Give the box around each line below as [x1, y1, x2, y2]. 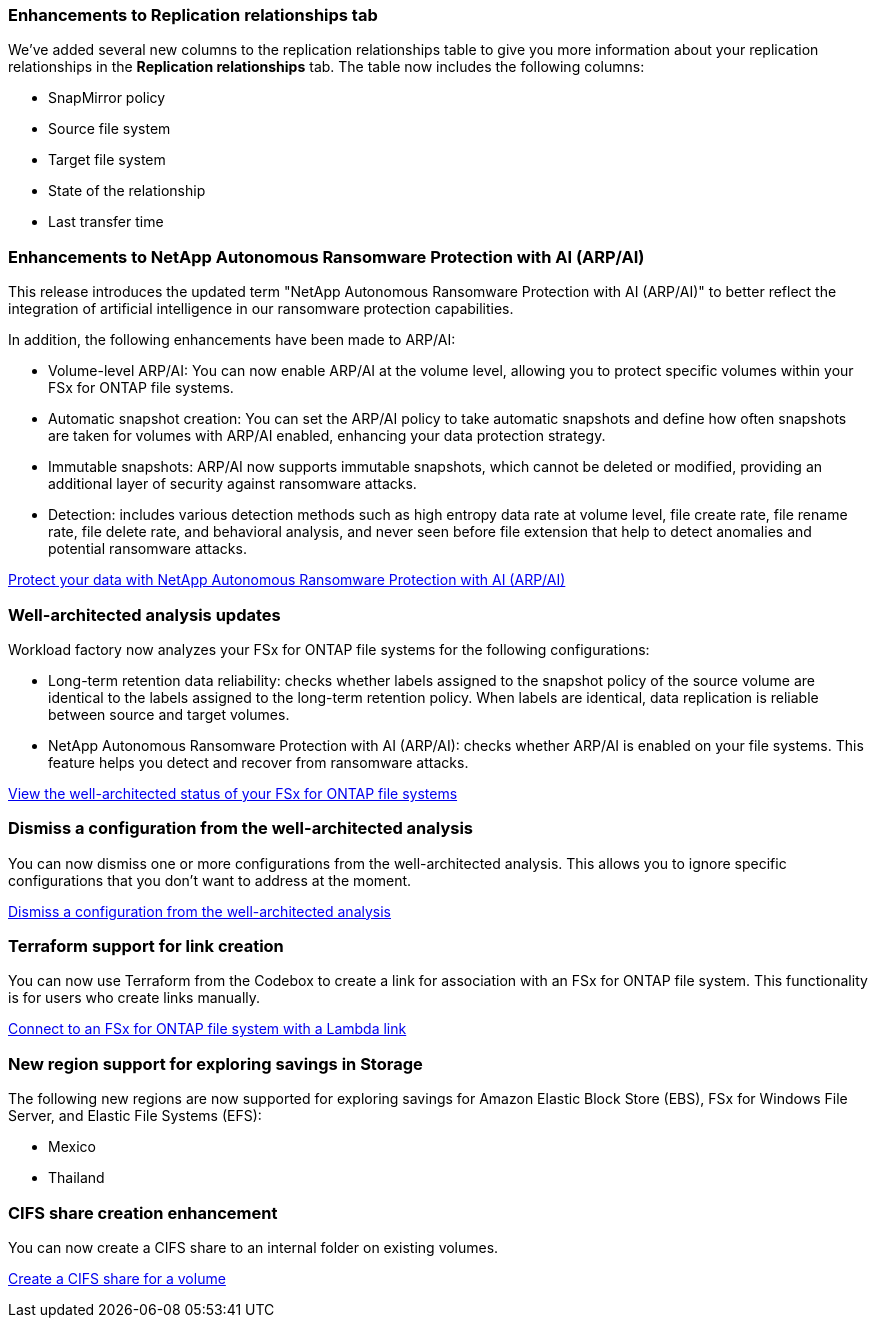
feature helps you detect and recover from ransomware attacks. [48, 753, 469, 771]
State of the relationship [48, 182, 206, 200]
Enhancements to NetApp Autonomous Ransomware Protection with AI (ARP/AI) [8, 246, 645, 267]
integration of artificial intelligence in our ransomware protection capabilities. [8, 300, 514, 318]
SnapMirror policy [48, 89, 166, 107]
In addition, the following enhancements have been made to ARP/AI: [8, 331, 456, 349]
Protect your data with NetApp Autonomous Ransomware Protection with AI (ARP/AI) [8, 571, 566, 589]
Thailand [48, 1169, 105, 1187]
